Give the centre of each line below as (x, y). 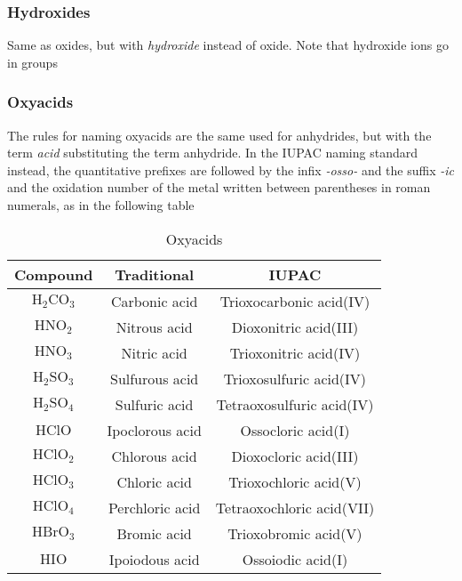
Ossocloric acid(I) (295, 430)
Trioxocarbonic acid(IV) (295, 301)
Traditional (155, 274)
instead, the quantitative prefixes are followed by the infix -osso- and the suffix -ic (231, 169)
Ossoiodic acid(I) (295, 559)
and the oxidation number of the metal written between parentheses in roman (219, 187)
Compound (54, 274)
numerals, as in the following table (101, 205)
